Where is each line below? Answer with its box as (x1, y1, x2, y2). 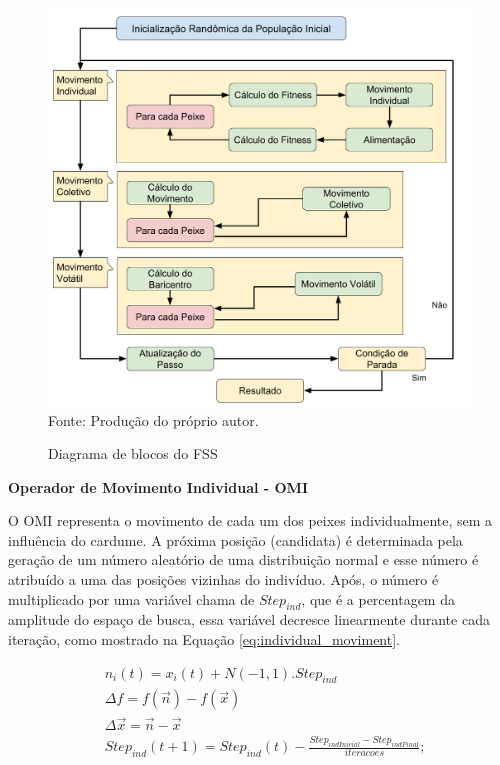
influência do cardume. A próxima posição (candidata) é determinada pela (8, 529, 463, 550)
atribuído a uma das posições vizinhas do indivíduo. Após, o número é (8, 569, 439, 590)
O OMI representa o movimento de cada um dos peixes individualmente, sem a (8, 510, 493, 531)
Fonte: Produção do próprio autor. (48, 409, 259, 430)
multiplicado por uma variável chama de (8, 588, 255, 609)
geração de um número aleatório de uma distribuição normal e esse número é (8, 549, 479, 570)
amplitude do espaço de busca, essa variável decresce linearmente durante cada (8, 609, 490, 630)
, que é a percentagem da (301, 588, 455, 609)
